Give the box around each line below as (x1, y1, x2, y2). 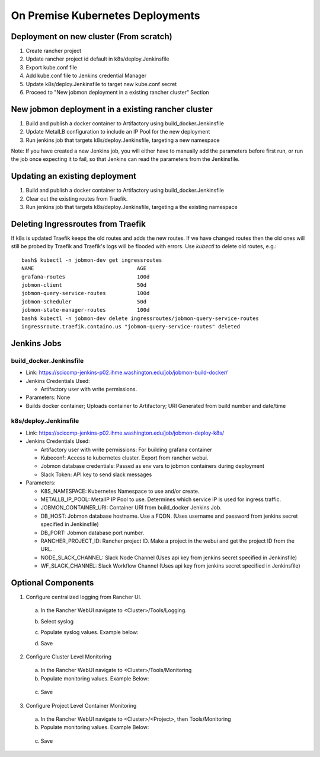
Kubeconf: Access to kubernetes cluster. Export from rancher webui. (40, 454, 209, 461)
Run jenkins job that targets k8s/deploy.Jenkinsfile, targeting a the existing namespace (25, 204, 238, 211)
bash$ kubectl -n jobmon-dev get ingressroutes (21, 256, 162, 264)
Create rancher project (25, 47, 82, 55)
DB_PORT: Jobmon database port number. (40, 529, 145, 536)
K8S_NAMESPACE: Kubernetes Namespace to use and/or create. (40, 487, 200, 495)
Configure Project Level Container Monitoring (25, 702, 137, 709)
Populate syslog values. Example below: (40, 629, 139, 636)
